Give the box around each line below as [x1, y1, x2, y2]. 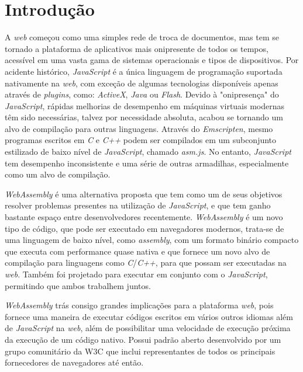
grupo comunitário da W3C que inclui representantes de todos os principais [5, 345, 276, 357]
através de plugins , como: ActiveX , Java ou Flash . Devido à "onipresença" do [5, 88, 279, 100]
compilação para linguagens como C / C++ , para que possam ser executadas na [5, 256, 287, 269]
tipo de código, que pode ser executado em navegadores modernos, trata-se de [5, 222, 284, 234]
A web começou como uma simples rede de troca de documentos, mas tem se [5, 31, 279, 43]
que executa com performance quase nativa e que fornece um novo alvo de [5, 245, 270, 257]
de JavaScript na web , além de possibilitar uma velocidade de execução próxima [5, 322, 291, 334]
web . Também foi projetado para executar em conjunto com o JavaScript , [5, 268, 268, 280]
